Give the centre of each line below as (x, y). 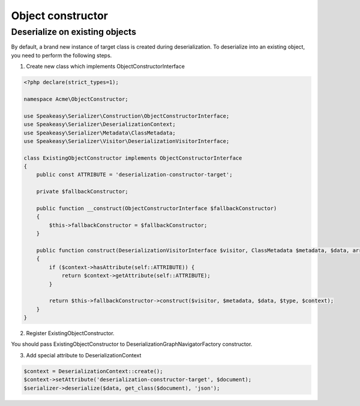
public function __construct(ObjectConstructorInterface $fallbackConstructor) (157, 208)
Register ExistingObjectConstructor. (70, 333)
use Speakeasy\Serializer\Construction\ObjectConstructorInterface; (127, 116)
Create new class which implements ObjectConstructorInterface (106, 67)
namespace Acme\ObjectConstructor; (76, 99)
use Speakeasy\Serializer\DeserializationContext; (100, 124)
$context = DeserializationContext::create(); (93, 371)
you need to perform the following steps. (61, 55)
